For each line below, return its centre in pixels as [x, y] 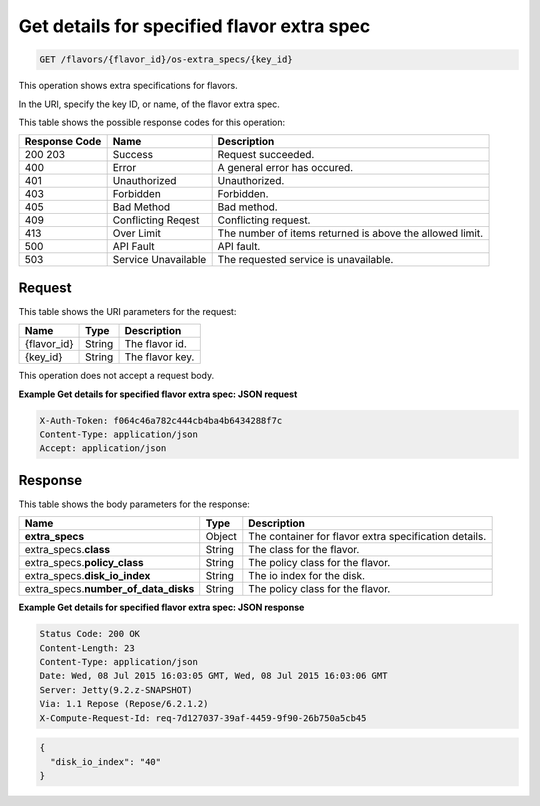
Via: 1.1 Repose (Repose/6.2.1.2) [124, 704]
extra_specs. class [67, 550]
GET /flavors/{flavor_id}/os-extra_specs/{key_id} [166, 59]
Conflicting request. [264, 220]
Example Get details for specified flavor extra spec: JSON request [158, 394]
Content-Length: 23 [87, 648]
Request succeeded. [266, 155]
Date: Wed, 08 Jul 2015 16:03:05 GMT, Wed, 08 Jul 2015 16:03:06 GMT [213, 676]
